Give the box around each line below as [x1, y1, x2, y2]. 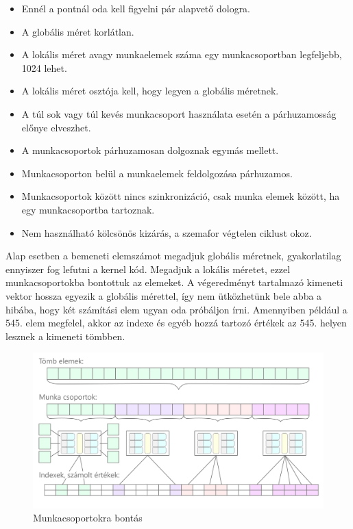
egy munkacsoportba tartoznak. [21, 202, 155, 216]
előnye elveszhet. [21, 120, 91, 134]
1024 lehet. [21, 60, 67, 75]
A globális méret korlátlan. [21, 24, 134, 38]
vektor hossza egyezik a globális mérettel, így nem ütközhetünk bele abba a [5, 288, 322, 302]
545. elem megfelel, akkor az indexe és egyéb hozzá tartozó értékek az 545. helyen [5, 315, 347, 330]
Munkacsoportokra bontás [33, 511, 143, 525]
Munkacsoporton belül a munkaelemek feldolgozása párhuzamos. [21, 166, 293, 180]
